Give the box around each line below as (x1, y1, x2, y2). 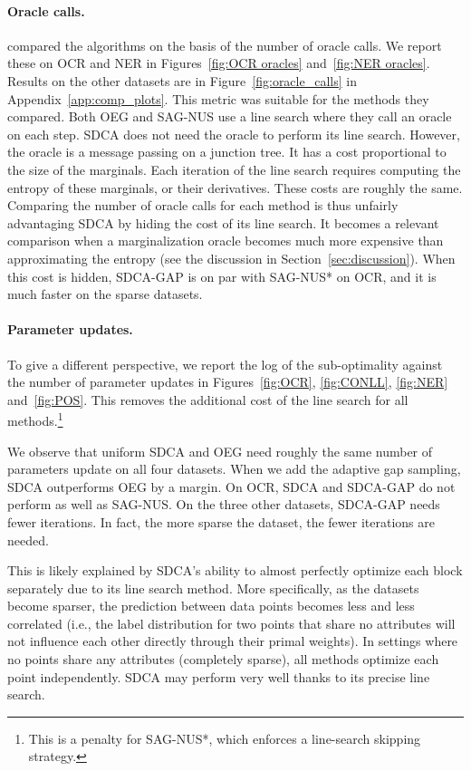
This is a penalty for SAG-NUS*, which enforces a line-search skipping (28, 728, 421, 747)
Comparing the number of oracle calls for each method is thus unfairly (7, 196, 399, 215)
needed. (7, 530, 49, 549)
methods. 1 (7, 409, 63, 429)
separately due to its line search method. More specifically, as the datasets (7, 578, 419, 597)
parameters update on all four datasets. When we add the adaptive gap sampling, (7, 459, 461, 478)
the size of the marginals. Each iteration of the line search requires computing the (7, 159, 461, 178)
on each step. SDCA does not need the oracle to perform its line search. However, (7, 124, 460, 143)
